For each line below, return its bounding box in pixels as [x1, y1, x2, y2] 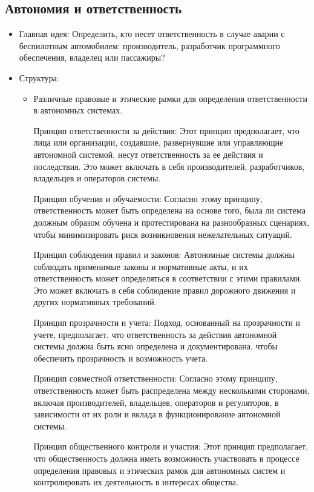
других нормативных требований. [33, 295, 157, 308]
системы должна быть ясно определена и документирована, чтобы [33, 340, 278, 352]
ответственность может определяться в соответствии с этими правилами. [33, 272, 303, 285]
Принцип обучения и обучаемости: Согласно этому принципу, [33, 192, 263, 204]
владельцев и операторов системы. [33, 172, 161, 184]
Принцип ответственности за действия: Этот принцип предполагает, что [33, 124, 299, 136]
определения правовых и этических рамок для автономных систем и [33, 463, 286, 476]
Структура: [19, 71, 59, 84]
